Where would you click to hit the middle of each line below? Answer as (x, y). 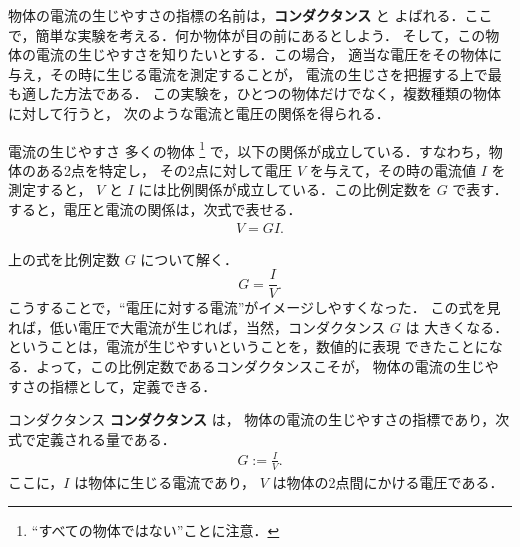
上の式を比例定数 (64, 258)
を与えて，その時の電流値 (393, 169)
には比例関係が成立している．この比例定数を (285, 189)
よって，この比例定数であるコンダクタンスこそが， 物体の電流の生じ (260, 366)
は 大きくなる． (457, 326)
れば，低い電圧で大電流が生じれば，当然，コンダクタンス (197, 326)
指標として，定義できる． (133, 385)
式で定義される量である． (92, 438)
